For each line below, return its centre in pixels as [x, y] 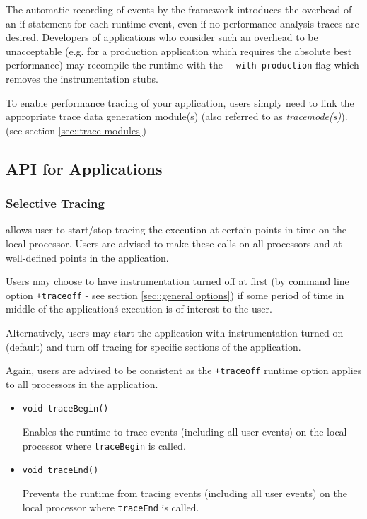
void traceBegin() [65, 409]
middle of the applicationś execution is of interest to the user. [139, 309]
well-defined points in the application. [87, 257]
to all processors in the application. [82, 384]
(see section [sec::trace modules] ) [76, 130]
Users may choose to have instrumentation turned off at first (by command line [177, 281]
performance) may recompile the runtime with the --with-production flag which [182, 65]
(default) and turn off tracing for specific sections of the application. [153, 346]
